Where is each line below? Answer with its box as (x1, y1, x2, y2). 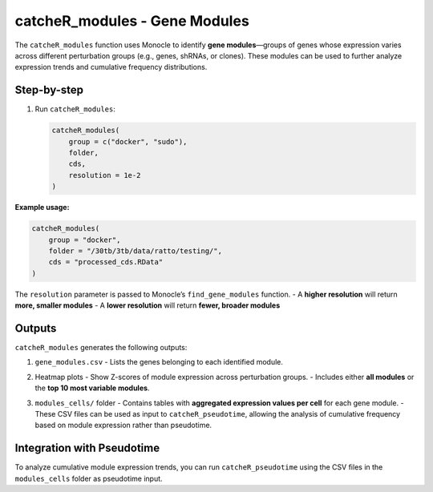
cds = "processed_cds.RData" (48, 257, 164, 267)
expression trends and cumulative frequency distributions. (14, 63, 208, 72)
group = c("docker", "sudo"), (68, 137, 188, 146)
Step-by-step (14, 83, 84, 97)
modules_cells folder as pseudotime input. (14, 474, 164, 483)
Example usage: (14, 203, 70, 212)
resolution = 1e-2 (68, 171, 141, 179)
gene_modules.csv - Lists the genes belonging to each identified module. (34, 357, 284, 367)
